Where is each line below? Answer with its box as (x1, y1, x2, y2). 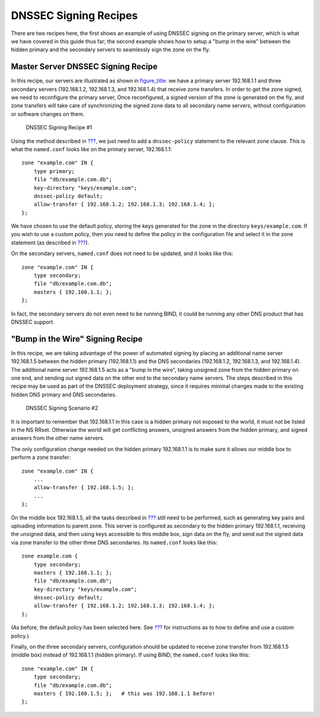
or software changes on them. (11, 110, 85, 117)
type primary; (33, 168, 75, 174)
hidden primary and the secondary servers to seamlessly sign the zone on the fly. (11, 46, 210, 53)
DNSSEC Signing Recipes (11, 9, 138, 22)
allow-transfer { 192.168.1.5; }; (33, 484, 135, 491)
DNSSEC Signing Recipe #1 (25, 124, 92, 131)
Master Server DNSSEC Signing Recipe (11, 62, 158, 72)
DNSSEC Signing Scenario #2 (25, 404, 98, 412)
